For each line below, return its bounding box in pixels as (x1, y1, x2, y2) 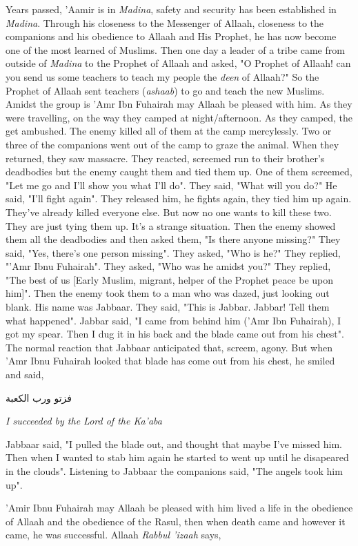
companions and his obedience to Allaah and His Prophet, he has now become (6, 29, 337, 43)
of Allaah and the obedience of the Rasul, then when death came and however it (6, 514, 346, 528)
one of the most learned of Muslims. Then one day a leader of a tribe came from (6, 42, 345, 57)
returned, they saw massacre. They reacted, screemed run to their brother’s (6, 150, 325, 165)
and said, (6, 367, 44, 382)
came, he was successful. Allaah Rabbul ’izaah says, (6, 527, 221, 542)
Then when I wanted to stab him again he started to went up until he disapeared (6, 450, 349, 465)
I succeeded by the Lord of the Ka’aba (6, 413, 162, 428)
